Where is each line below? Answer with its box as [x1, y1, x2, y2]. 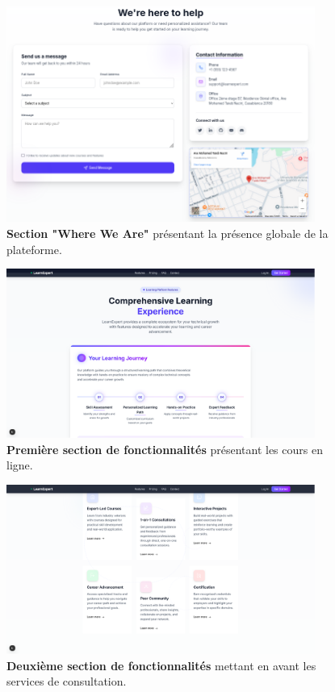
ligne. [6, 456, 33, 473]
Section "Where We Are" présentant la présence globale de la [6, 224, 329, 241]
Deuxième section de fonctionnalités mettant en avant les [6, 657, 316, 673]
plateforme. [6, 240, 62, 257]
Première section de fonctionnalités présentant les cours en [6, 440, 323, 457]
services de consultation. [6, 673, 127, 690]
